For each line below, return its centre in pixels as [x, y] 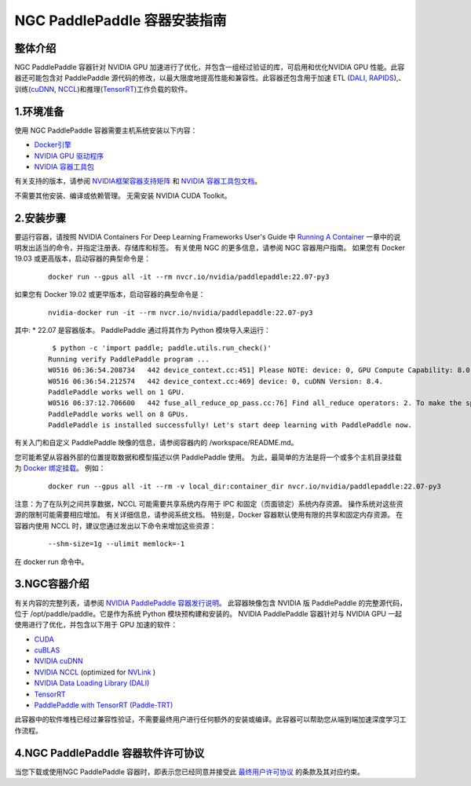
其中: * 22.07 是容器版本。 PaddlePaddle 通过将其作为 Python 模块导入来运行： [142, 330]
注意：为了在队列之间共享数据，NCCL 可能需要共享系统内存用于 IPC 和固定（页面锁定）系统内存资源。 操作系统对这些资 [209, 504]
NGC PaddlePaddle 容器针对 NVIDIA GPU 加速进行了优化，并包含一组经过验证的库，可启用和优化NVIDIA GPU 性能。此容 [210, 68]
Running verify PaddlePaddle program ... [129, 359]
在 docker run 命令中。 [51, 561]
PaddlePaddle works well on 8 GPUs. [119, 414]
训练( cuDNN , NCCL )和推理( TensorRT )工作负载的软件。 [103, 89]
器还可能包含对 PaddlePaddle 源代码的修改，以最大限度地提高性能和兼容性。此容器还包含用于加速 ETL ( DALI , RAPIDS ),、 [210, 78]
